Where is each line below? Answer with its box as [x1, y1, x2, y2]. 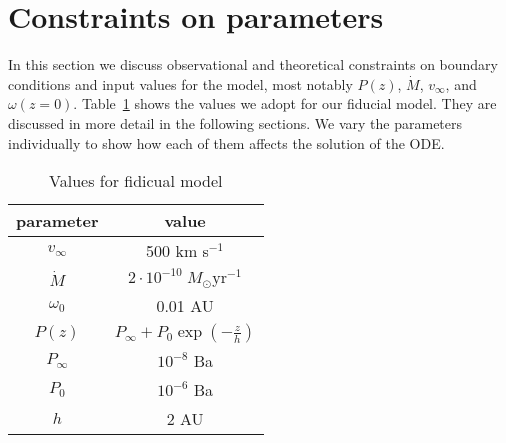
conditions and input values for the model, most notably [8, 73, 353, 94]
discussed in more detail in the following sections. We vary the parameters [8, 112, 463, 133]
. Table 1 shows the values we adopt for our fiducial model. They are [73, 93, 497, 114]
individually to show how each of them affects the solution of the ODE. [8, 132, 445, 153]
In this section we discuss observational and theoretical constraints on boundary [8, 54, 498, 75]
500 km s [146, 239, 209, 263]
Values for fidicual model [49, 169, 223, 193]
